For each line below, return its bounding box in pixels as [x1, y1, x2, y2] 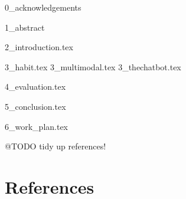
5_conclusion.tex [5, 100, 66, 112]
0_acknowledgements [5, 1, 81, 13]
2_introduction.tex [5, 41, 73, 53]
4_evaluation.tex [5, 80, 66, 93]
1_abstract [5, 21, 45, 33]
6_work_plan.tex [5, 120, 68, 132]
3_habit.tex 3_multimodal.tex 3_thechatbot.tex [5, 60, 181, 73]
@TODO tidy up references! [5, 140, 106, 152]
